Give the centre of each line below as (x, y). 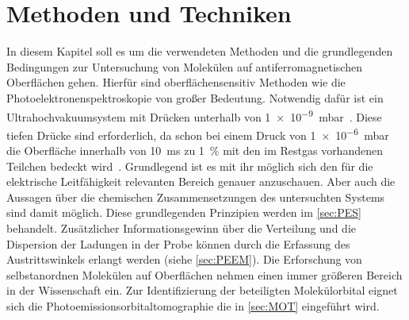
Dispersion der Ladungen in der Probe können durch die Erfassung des (178, 243)
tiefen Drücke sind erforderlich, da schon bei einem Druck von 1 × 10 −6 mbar (198, 133)
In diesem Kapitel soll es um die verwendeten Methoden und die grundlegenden (200, 51)
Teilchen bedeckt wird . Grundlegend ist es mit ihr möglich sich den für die (190, 166)
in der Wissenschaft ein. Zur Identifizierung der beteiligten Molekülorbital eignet (202, 290)
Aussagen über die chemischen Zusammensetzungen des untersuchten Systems (196, 197)
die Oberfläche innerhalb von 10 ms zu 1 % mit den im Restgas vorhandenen (195, 150)
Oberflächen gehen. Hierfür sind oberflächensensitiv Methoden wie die (176, 82)
